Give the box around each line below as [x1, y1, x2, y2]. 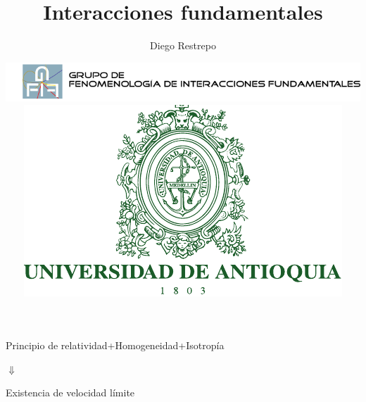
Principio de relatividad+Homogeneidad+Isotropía [6, 338, 225, 353]
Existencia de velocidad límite [6, 385, 135, 400]
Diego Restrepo [150, 38, 216, 53]
